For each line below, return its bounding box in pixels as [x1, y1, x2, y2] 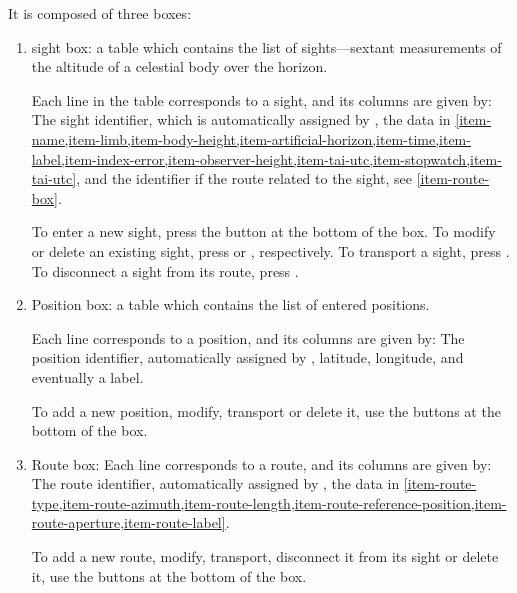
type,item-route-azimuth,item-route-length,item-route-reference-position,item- [31, 492, 507, 513]
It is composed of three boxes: [8, 3, 192, 23]
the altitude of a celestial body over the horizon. [31, 56, 328, 77]
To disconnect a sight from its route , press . [31, 260, 299, 281]
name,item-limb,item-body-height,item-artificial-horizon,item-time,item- [31, 128, 471, 149]
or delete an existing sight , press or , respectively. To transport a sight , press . [31, 240, 510, 261]
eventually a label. [31, 366, 144, 387]
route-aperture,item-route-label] [31, 512, 226, 533]
